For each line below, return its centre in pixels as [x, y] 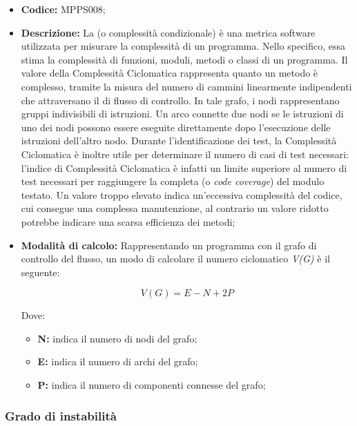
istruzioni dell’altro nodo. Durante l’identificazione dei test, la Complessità [179, 141]
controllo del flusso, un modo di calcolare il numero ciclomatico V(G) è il [175, 259]
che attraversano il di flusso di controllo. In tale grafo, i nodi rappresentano [180, 100]
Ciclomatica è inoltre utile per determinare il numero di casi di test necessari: [185, 154]
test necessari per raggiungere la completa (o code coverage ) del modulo [173, 181]
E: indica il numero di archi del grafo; [118, 361]
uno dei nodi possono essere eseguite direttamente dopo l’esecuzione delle [176, 127]
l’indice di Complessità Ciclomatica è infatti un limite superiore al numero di [184, 167]
